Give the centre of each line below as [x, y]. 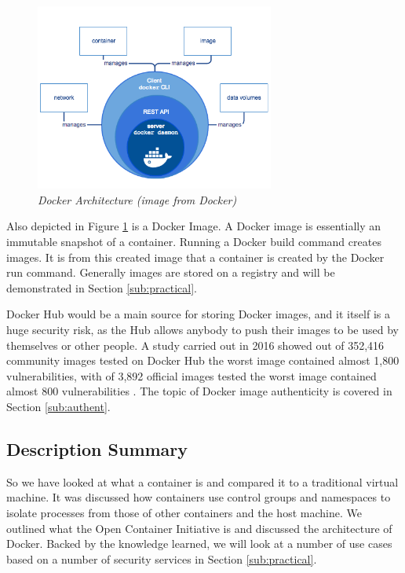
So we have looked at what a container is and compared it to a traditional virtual [202, 481]
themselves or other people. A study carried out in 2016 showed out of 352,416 [195, 345]
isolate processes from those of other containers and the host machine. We [184, 512]
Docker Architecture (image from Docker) [137, 199]
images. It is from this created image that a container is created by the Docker [195, 257]
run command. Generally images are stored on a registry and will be [171, 272]
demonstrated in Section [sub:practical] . [102, 287]
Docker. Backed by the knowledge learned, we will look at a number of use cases [199, 544]
